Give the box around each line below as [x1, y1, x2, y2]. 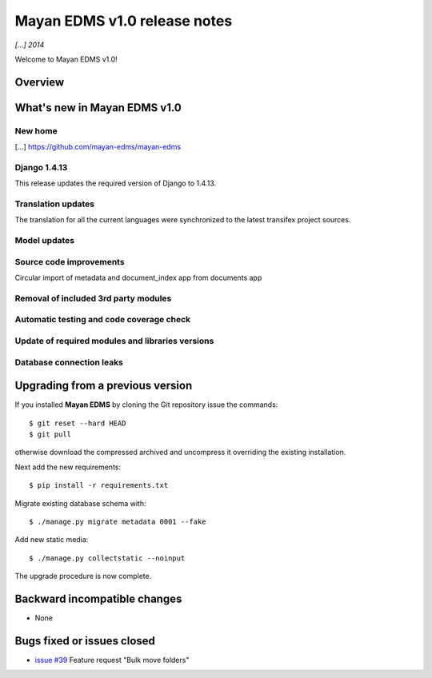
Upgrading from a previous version [14, 379, 193, 393]
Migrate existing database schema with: [14, 498, 146, 508]
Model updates [14, 235, 75, 246]
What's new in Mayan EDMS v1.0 [14, 101, 182, 114]
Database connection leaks [14, 357, 124, 368]
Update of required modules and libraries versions [14, 335, 214, 346]
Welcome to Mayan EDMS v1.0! [14, 54, 118, 64]
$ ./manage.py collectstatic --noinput [29, 553, 186, 563]
